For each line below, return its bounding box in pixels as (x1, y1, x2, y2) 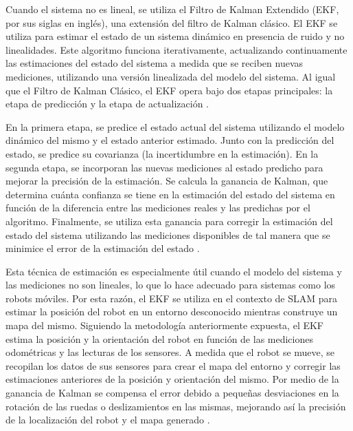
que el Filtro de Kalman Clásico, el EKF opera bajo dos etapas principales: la (5, 83, 333, 97)
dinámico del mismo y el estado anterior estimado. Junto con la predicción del (5, 133, 334, 147)
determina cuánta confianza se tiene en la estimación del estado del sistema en (5, 187, 335, 201)
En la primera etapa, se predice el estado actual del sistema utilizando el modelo (5, 119, 345, 134)
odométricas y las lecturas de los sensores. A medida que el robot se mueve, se (5, 345, 335, 359)
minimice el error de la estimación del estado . (5, 241, 200, 255)
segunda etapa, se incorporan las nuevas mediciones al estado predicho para (5, 160, 323, 174)
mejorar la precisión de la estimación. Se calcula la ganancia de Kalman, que (5, 174, 328, 188)
